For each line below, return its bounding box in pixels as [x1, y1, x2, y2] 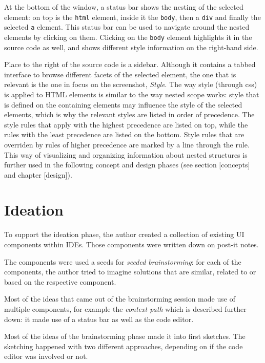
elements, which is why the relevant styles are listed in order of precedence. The [4, 109, 255, 120]
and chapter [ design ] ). [4, 169, 72, 180]
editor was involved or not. [4, 351, 88, 361]
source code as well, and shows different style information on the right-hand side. [4, 41, 258, 52]
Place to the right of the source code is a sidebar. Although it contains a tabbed [4, 59, 256, 70]
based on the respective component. [4, 276, 116, 287]
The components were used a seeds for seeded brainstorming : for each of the [4, 256, 241, 267]
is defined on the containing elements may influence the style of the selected [4, 99, 242, 110]
